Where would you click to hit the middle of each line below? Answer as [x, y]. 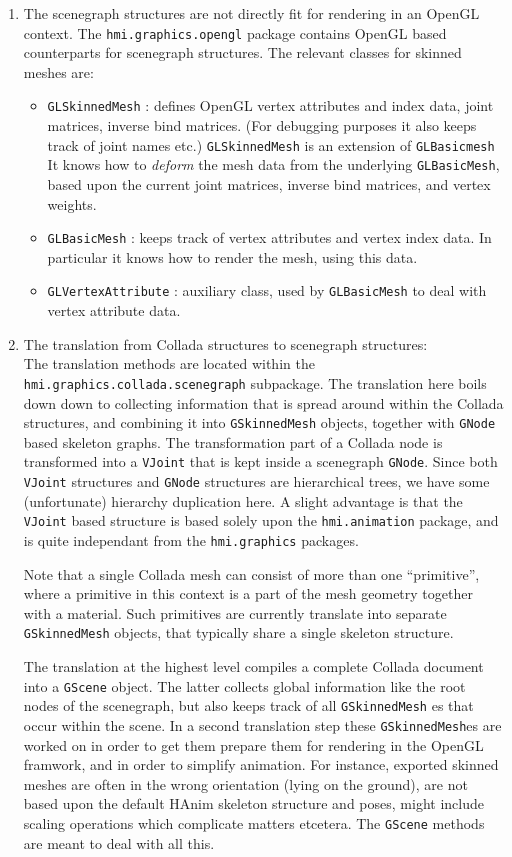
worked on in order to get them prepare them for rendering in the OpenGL [253, 744]
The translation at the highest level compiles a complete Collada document [253, 666]
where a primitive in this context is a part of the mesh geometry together [248, 593]
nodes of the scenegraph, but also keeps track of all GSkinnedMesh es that [248, 705]
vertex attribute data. [114, 310]
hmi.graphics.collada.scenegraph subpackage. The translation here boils [255, 382]
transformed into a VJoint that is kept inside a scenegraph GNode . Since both [260, 461]
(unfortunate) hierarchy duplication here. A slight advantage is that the [243, 500]
